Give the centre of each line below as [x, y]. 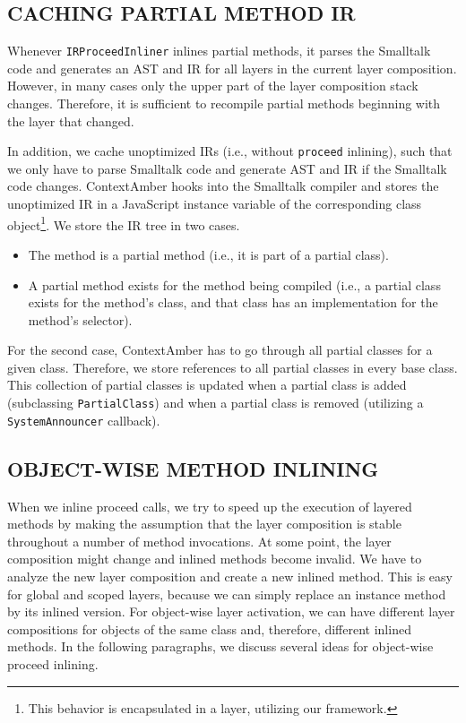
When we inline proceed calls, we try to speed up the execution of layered [210, 506]
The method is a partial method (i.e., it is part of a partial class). [208, 254]
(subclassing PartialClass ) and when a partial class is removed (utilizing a [216, 403]
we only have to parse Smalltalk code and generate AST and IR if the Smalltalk [227, 168]
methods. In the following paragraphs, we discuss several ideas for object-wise [220, 646]
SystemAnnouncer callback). [84, 420]
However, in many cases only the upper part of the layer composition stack [213, 86]
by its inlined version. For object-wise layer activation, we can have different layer [231, 611]
